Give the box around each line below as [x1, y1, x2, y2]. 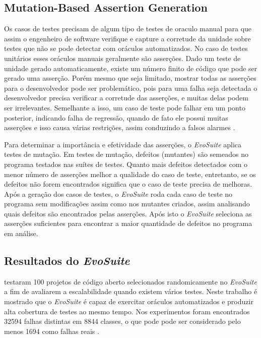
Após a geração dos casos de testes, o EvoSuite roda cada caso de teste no [4, 188, 233, 199]
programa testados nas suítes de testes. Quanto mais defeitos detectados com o [4, 158, 247, 169]
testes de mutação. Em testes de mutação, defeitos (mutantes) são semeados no [4, 149, 248, 159]
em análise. [4, 228, 38, 239]
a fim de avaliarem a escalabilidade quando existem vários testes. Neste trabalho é [4, 286, 257, 297]
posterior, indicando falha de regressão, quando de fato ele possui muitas [4, 112, 228, 123]
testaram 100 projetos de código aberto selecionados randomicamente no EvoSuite [4, 276, 257, 287]
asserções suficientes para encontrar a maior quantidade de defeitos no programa [4, 218, 252, 229]
